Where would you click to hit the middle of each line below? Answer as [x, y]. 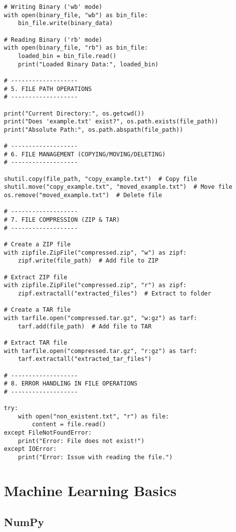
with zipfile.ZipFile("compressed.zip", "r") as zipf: [95, 285]
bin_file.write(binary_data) [65, 23]
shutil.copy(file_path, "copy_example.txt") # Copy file [101, 179]
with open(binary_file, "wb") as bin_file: [76, 15]
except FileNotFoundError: [48, 433]
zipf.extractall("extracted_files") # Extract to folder [115, 293]
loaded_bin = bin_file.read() [67, 56]
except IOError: [30, 449]
